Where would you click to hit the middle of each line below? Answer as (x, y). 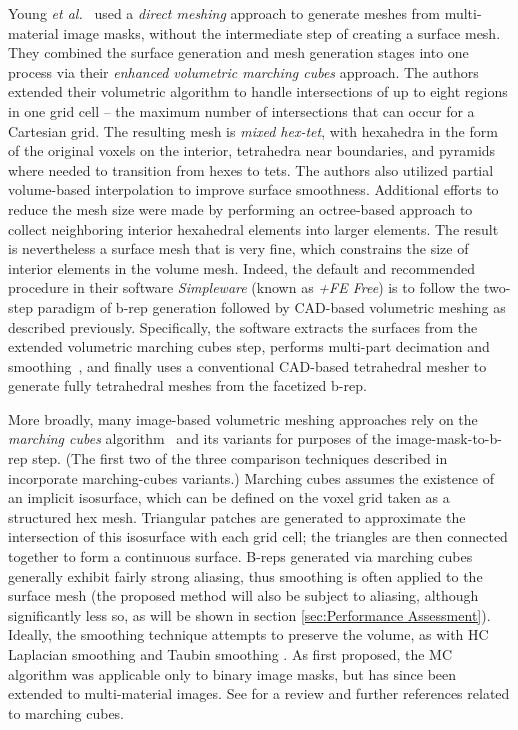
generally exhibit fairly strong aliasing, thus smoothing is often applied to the (245, 575)
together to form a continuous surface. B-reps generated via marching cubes (240, 556)
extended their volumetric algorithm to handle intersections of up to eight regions (258, 91)
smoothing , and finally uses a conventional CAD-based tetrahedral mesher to (247, 365)
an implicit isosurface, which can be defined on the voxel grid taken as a (229, 497)
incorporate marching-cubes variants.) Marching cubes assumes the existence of (251, 477)
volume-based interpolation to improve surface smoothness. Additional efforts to (253, 189)
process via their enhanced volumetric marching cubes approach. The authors (243, 71)
